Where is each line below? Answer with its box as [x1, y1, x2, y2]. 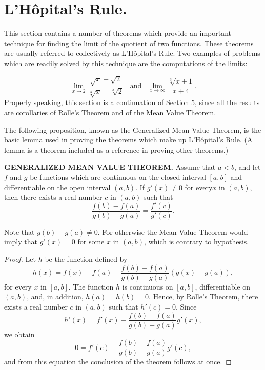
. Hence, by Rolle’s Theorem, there [149, 291, 258, 302]
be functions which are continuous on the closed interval [30, 172, 206, 182]
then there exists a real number [4, 192, 103, 202]
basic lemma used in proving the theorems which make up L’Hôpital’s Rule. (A [4, 134, 253, 145]
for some [77, 236, 105, 247]
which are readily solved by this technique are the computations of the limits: [4, 57, 248, 68]
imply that [4, 236, 37, 247]
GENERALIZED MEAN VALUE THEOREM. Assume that [4, 161, 216, 172]
